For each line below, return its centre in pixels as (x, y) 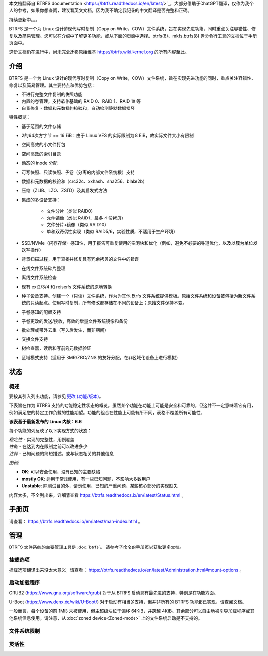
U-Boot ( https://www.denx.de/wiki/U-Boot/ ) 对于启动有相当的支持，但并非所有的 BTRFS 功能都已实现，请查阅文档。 (128, 602)
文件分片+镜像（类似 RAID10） (78, 224)
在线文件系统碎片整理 (43, 268)
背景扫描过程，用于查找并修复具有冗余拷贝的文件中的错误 (80, 259)
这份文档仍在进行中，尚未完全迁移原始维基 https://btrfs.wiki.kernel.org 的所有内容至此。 (99, 52)
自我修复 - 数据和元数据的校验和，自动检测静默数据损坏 (78, 108)
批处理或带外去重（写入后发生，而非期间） (65, 330)
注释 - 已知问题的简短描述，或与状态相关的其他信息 (62, 453)
